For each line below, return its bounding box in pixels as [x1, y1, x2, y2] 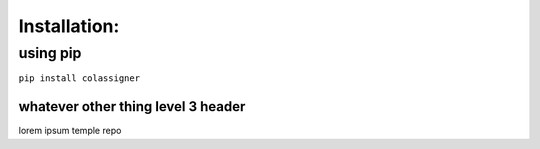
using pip [18, 44, 82, 62]
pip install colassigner [18, 73, 140, 84]
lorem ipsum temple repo [18, 125, 122, 137]
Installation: [18, 15, 120, 37]
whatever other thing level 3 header [18, 98, 246, 115]
